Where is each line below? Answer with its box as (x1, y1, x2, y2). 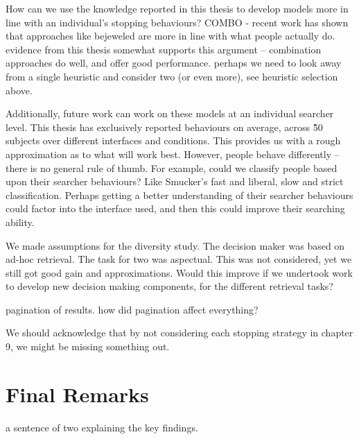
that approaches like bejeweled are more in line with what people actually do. (6, 28, 335, 43)
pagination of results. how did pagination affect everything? (6, 302, 259, 316)
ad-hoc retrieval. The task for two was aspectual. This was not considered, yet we (6, 252, 352, 266)
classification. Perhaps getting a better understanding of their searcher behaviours (6, 187, 353, 202)
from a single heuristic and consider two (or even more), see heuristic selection (6, 69, 338, 83)
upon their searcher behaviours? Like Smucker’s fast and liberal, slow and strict (6, 174, 344, 189)
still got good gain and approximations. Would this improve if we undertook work (6, 265, 353, 279)
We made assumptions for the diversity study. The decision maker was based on (6, 238, 345, 252)
